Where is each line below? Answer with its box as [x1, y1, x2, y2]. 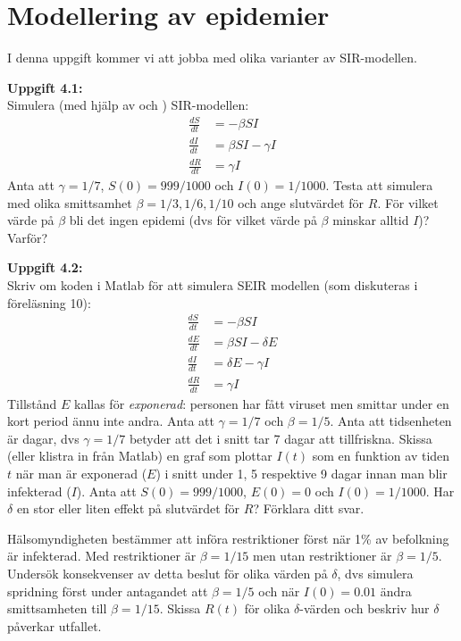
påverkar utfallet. [7, 616, 102, 635]
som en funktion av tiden [312, 446, 450, 465]
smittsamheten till [7, 599, 107, 618]
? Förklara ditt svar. [253, 499, 365, 518]
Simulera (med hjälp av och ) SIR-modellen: [7, 96, 249, 114]
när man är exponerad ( [15, 464, 147, 483]
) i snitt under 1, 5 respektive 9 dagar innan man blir [155, 464, 448, 483]
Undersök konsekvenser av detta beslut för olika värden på [7, 564, 328, 583]
